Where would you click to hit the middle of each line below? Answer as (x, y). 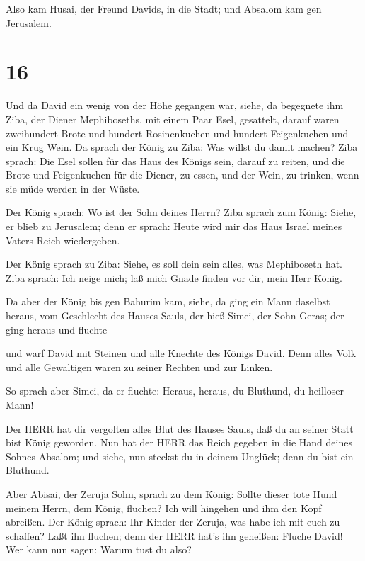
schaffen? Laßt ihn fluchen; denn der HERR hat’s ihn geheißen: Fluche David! (174, 535)
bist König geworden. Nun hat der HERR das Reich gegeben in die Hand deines (179, 442)
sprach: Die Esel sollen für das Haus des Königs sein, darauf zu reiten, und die (175, 160)
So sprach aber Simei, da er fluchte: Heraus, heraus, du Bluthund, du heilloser (175, 391)
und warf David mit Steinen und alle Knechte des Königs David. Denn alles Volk (181, 353)
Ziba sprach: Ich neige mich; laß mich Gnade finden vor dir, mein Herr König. (174, 277)
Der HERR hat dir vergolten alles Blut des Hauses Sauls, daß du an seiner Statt (180, 428)
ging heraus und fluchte (57, 329)
